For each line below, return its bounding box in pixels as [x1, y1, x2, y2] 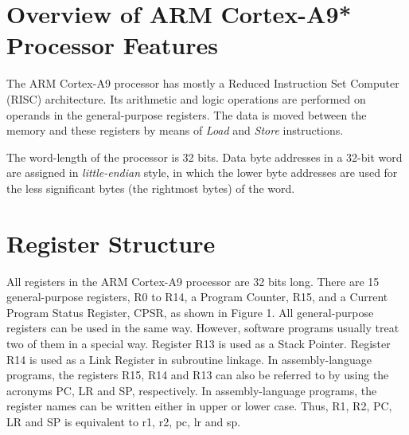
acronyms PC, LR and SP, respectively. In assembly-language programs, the [6, 382, 377, 398]
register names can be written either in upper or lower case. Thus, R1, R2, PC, [6, 398, 392, 414]
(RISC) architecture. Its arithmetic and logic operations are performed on [6, 90, 366, 107]
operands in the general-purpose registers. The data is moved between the [6, 106, 367, 123]
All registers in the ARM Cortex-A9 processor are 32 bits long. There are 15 [6, 272, 380, 289]
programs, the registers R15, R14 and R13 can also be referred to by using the [6, 366, 389, 383]
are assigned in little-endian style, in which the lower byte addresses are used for [6, 164, 398, 181]
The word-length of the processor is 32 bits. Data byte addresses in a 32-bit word [6, 148, 403, 165]
